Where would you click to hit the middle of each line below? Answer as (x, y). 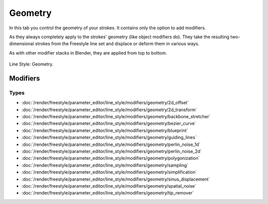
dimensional (22, 44)
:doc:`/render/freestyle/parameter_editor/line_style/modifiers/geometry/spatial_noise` (109, 186)
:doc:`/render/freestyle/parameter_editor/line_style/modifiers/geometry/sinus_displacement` (116, 179)
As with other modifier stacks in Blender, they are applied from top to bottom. (88, 53)
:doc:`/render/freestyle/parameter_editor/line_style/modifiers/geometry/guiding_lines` (109, 137)
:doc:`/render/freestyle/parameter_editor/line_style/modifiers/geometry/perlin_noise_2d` (112, 151)
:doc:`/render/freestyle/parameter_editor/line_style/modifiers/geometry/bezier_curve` (109, 124)
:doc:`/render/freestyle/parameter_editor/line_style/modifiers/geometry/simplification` (109, 172)
